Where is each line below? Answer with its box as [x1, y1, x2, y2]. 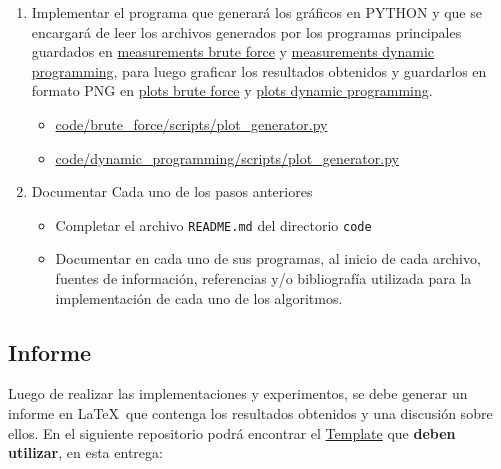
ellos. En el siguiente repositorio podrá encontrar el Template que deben [8, 422, 456, 443]
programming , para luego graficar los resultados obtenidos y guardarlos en [31, 60, 487, 81]
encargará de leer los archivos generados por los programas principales [31, 21, 462, 42]
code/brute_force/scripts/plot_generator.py [55, 113, 328, 134]
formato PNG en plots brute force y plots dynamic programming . [31, 80, 433, 101]
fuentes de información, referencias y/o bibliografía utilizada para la [55, 268, 472, 288]
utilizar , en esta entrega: [8, 442, 163, 463]
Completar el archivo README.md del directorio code [55, 214, 372, 235]
